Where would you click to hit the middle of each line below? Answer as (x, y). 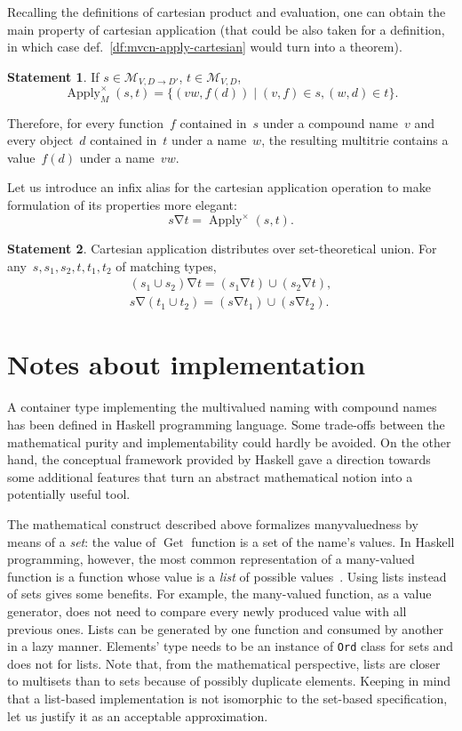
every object (40, 140)
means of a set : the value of (82, 541)
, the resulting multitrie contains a (355, 140)
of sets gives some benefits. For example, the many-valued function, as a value (219, 594)
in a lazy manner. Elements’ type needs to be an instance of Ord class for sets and (231, 646)
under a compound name (330, 122)
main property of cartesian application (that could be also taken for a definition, (226, 29)
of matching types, (166, 265)
